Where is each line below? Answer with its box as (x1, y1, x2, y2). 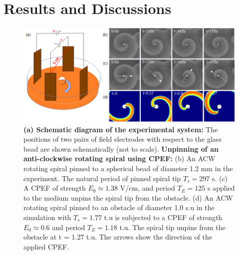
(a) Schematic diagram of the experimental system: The (23, 124, 218, 134)
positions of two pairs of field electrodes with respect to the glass (23, 134, 222, 144)
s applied (207, 183, 235, 193)
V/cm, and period (120, 183, 175, 193)
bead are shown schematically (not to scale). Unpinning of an (23, 143, 219, 154)
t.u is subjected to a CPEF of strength (104, 212, 223, 223)
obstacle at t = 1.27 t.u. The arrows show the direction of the (23, 232, 212, 242)
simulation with (23, 212, 71, 223)
